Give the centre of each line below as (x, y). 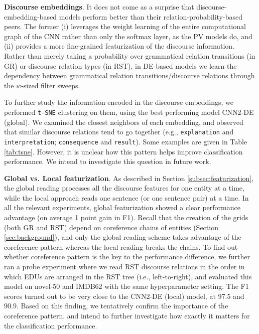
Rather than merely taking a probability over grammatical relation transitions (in (130, 55)
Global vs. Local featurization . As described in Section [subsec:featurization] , (129, 178)
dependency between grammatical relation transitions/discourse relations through (129, 75)
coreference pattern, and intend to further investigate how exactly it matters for (127, 315)
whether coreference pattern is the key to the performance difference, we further (127, 257)
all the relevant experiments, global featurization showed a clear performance (122, 207)
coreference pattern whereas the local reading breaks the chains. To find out (121, 246)
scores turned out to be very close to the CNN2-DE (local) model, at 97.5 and (124, 296)
